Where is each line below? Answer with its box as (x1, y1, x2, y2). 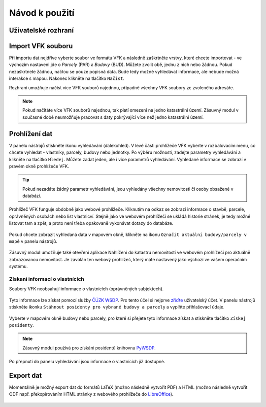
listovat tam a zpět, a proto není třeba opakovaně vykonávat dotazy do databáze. (9, 220, 173, 226)
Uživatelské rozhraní (9, 26, 74, 34)
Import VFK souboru (9, 42, 73, 50)
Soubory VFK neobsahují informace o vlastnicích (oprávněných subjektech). (9, 286, 164, 292)
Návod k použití (9, 7, 75, 18)
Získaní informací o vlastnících (9, 275, 85, 282)
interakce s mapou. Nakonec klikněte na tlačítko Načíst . (9, 75, 125, 81)
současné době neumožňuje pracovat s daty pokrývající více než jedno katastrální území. (22, 114, 204, 120)
